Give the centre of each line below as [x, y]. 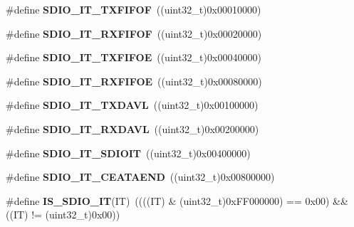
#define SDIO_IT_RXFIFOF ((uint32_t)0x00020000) [134, 33]
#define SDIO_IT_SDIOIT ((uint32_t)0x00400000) [128, 153]
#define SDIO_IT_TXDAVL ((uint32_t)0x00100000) [132, 105]
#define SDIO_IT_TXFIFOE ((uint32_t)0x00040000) [134, 57]
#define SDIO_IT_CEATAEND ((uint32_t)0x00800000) [140, 177]
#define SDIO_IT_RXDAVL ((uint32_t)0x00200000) [132, 128]
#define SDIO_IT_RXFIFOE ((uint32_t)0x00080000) [134, 81]
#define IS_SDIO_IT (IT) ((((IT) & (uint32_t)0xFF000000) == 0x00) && [177, 200]
